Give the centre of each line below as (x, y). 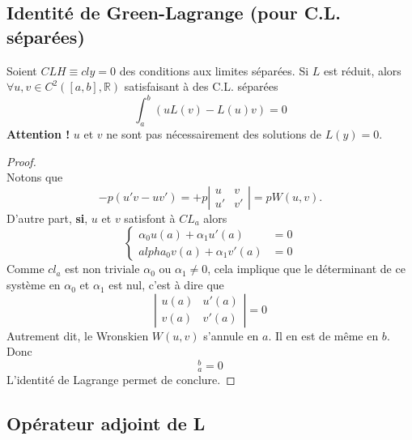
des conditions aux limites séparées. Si (214, 70)
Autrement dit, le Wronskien (78, 335)
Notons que (35, 177)
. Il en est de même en (323, 335)
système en (34, 285)
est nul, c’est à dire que (166, 285)
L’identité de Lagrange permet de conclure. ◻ (121, 380)
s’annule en (231, 335)
